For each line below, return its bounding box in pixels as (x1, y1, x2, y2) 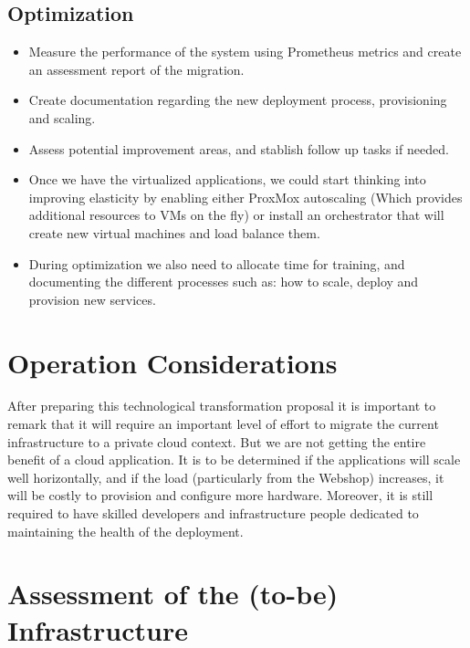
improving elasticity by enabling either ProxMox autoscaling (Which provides (28, 187, 463, 206)
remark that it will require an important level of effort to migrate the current (7, 414, 439, 434)
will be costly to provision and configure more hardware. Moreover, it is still (7, 486, 433, 505)
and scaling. (28, 108, 96, 127)
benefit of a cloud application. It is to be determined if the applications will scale (7, 450, 461, 469)
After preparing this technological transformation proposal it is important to (7, 396, 436, 415)
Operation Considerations (7, 343, 338, 381)
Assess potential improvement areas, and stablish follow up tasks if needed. (28, 139, 449, 158)
